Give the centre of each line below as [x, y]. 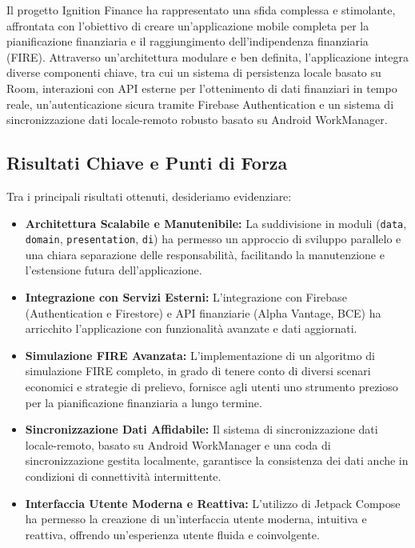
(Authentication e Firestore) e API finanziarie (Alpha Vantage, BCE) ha [203, 312]
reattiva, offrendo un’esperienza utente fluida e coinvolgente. [172, 534]
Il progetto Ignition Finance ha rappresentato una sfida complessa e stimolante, [201, 10]
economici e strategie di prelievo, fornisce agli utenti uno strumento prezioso [211, 387]
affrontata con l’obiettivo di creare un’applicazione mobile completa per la [188, 25]
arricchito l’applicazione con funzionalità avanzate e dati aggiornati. [191, 328]
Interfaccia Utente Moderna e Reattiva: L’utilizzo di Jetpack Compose [213, 503]
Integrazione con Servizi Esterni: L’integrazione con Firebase [186, 297]
